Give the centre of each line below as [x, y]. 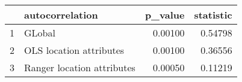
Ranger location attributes [80, 67]
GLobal [40, 33]
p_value [165, 15]
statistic [213, 15]
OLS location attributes [74, 50]
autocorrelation [61, 15]
